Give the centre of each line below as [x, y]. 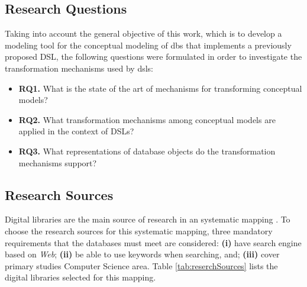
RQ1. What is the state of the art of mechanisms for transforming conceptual [160, 88]
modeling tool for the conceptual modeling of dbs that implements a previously [148, 45]
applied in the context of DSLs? [76, 131]
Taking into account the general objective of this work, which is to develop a [143, 33]
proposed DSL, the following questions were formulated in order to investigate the [153, 57]
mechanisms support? [58, 162]
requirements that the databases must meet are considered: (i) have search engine [153, 242]
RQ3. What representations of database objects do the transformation [147, 151]
